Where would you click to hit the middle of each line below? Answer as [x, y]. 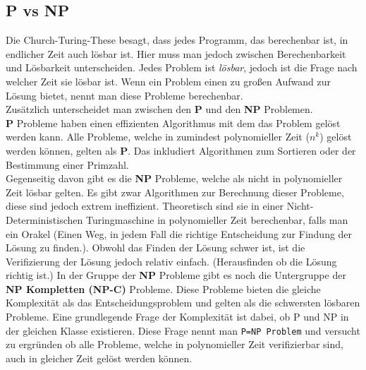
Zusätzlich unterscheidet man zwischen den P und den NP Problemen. [159, 109]
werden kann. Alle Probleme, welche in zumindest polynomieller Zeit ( [158, 137]
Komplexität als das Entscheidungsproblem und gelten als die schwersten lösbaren [183, 303]
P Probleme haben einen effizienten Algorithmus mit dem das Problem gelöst [173, 123]
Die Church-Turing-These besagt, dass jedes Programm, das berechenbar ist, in [177, 40]
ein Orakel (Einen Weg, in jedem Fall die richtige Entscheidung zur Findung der [179, 233]
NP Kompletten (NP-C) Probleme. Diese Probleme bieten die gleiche [163, 288]
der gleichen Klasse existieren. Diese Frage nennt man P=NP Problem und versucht [183, 330]
